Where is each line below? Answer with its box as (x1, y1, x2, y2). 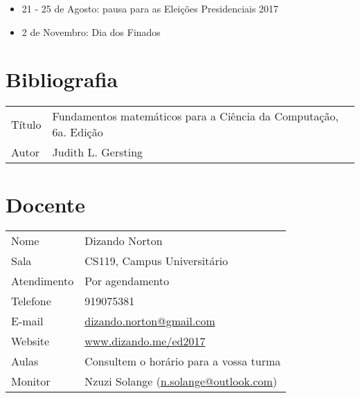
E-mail (11, 313, 44, 329)
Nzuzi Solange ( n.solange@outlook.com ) (84, 373, 278, 390)
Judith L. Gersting (52, 144, 143, 161)
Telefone (11, 293, 51, 309)
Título (11, 116, 42, 132)
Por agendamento (84, 273, 170, 289)
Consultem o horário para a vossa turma (84, 353, 281, 370)
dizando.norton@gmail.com (84, 313, 215, 329)
